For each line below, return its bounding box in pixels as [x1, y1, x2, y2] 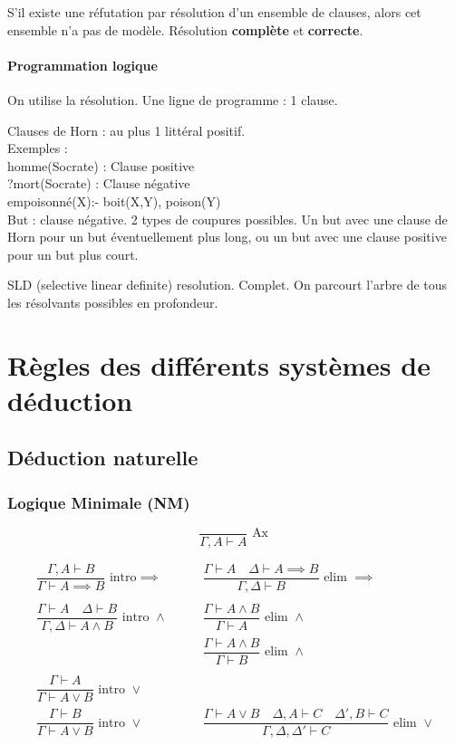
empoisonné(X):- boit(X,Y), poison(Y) [7, 191, 221, 210]
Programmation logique [7, 55, 158, 74]
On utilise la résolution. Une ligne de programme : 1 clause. [7, 90, 338, 109]
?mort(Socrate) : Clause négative [7, 174, 190, 193]
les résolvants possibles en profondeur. [7, 292, 218, 311]
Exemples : [7, 138, 68, 158]
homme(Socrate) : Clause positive [7, 156, 195, 175]
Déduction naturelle [7, 444, 198, 472]
